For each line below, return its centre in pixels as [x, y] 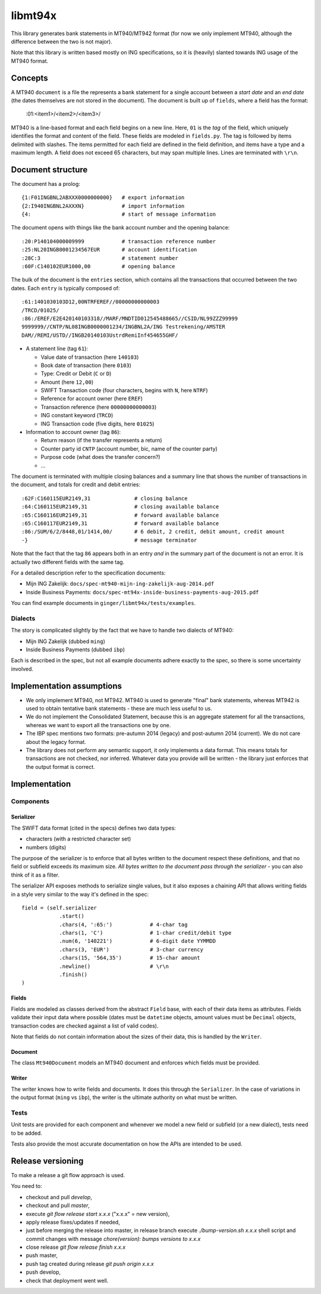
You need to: [27, 1186]
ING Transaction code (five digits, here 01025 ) [97, 424]
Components [30, 801]
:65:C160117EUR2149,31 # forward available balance [120, 523]
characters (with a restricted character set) [78, 839]
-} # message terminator [109, 540]
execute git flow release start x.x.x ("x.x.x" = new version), [98, 1214]
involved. [22, 669]
